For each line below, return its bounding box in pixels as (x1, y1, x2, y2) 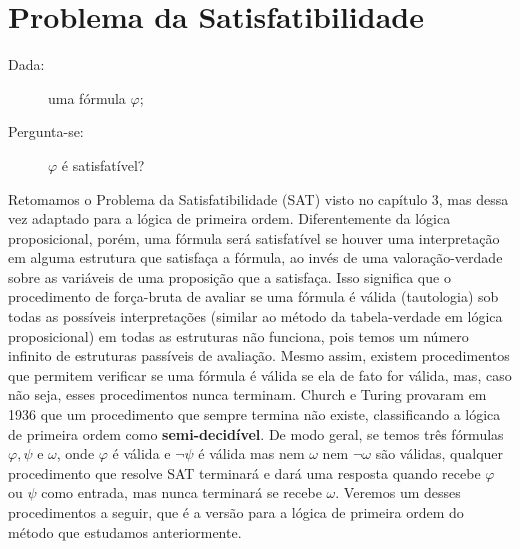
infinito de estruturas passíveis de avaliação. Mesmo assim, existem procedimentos (8, 345, 510, 366)
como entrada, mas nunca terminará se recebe (41, 482, 322, 503)
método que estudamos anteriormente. (8, 521, 242, 542)
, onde (56, 443, 95, 464)
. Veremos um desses (335, 482, 461, 503)
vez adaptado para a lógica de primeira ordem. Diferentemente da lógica (8, 208, 451, 229)
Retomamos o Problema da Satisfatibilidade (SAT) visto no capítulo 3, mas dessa (8, 188, 509, 209)
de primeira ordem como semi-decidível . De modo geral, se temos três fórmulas (8, 423, 504, 444)
